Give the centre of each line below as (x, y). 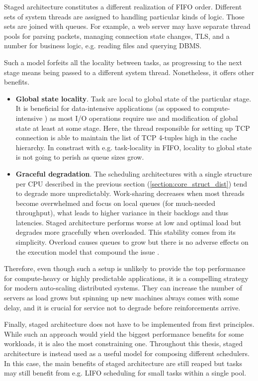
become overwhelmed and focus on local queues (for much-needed (115, 203)
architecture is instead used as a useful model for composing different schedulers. (127, 353)
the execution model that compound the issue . (87, 251)
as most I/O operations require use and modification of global (144, 118)
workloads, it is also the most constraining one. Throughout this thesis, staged (123, 343)
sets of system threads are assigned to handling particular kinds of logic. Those (124, 16)
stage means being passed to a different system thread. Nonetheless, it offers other (129, 72)
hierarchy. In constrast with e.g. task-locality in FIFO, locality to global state (134, 147)
